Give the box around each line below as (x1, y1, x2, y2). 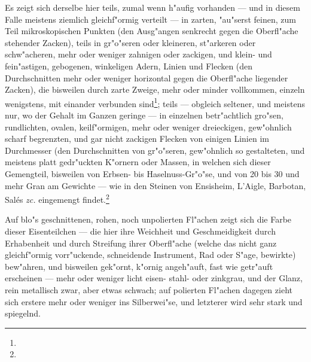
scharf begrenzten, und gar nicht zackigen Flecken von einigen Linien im (5, 132, 269, 145)
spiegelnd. (5, 307, 41, 320)
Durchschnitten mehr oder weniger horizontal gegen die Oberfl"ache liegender (5, 71, 288, 84)
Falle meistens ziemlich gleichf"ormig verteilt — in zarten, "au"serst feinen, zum (5, 13, 296, 25)
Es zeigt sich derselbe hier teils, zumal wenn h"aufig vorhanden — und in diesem (5, 1, 300, 13)
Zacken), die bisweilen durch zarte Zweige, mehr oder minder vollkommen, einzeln (5, 83, 305, 96)
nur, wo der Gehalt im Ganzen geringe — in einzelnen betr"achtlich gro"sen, (5, 109, 283, 121)
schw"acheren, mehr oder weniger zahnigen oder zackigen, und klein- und (5, 48, 272, 60)
